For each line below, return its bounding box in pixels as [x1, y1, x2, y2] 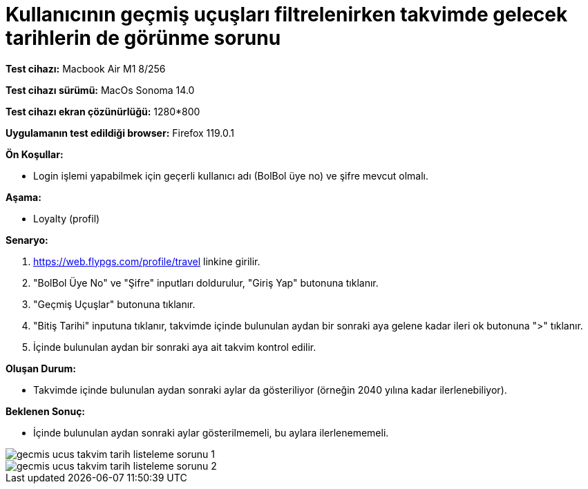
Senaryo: [6, 233, 48, 246]
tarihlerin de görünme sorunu [6, 26, 281, 50]
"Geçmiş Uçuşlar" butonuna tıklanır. [33, 298, 196, 310]
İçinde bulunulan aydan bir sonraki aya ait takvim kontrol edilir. [33, 341, 316, 353]
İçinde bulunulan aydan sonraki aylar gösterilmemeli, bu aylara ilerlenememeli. [33, 426, 389, 439]
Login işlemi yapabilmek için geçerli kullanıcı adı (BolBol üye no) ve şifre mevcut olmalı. [33, 169, 429, 182]
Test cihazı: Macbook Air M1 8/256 [6, 62, 166, 75]
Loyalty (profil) [33, 212, 100, 224]
